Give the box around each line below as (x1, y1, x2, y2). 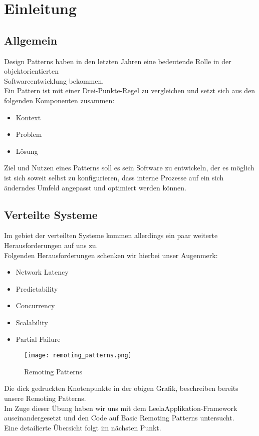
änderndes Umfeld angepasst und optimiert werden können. (4, 182, 186, 192)
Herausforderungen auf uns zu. (4, 240, 98, 250)
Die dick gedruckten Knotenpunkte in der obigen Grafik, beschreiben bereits (4, 383, 238, 393)
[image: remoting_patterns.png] (24, 352, 132, 359)
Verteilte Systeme (4, 206, 98, 222)
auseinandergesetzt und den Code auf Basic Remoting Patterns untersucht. (4, 412, 234, 423)
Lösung (16, 145, 38, 156)
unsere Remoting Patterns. (4, 392, 86, 403)
